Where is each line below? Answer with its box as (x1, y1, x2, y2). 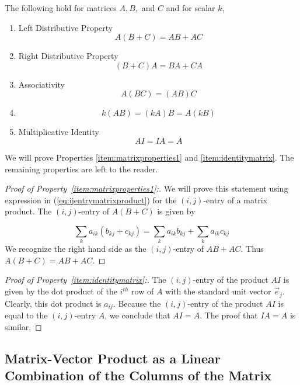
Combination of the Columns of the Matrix (5, 366, 271, 384)
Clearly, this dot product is (5, 297, 102, 309)
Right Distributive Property (18, 50, 118, 62)
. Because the (113, 297, 161, 309)
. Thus (240, 242, 264, 255)
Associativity (18, 78, 65, 90)
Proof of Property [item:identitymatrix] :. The (5, 273, 166, 286)
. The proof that (200, 308, 258, 321)
